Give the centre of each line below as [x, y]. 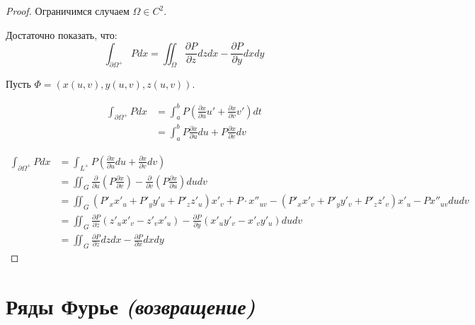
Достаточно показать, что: [62, 34]
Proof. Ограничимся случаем [68, 11]
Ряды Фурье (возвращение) [131, 306]
